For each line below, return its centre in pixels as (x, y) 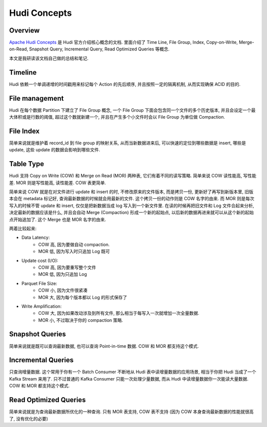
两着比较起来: (23, 228)
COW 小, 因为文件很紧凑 (63, 290)
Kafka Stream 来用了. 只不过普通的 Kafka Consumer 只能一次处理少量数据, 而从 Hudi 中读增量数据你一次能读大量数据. (129, 379)
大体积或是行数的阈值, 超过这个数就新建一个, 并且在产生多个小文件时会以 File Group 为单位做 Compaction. (117, 117)
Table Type (27, 164)
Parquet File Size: (39, 283)
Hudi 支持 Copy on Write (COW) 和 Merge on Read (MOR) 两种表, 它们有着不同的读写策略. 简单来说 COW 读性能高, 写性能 (133, 176)
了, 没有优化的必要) (29, 419)
